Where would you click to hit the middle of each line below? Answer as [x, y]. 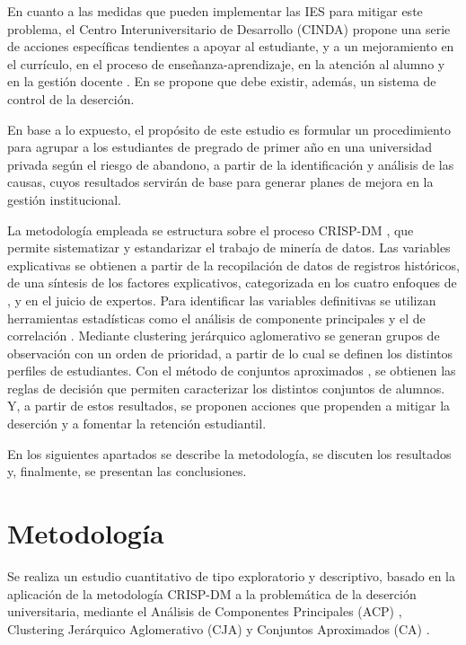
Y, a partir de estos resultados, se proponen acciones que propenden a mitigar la [229, 406]
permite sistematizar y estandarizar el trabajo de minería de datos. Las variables [229, 247]
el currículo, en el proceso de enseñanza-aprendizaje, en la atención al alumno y [226, 63]
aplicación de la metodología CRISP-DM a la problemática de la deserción [212, 593]
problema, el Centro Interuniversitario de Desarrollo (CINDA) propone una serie [229, 28]
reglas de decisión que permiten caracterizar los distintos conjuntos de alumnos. [226, 388]
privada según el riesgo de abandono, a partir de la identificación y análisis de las [231, 164]
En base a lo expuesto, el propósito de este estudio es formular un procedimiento [229, 129]
